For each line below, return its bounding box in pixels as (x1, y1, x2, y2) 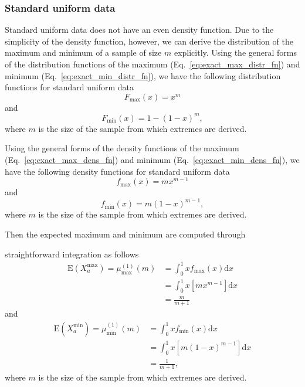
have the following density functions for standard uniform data (5, 165, 230, 177)
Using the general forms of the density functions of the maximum (5, 142, 239, 154)
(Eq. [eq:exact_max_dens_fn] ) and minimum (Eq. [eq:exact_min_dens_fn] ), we (5, 154, 300, 166)
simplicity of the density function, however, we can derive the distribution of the (5, 35, 293, 47)
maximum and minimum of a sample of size (5, 46, 162, 59)
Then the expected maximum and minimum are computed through (5, 228, 246, 240)
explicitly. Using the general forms (174, 46, 297, 59)
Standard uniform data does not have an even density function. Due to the (5, 23, 274, 36)
